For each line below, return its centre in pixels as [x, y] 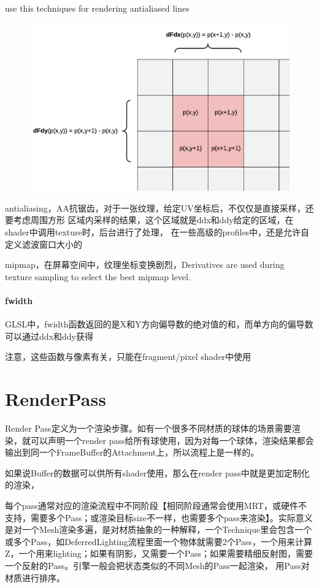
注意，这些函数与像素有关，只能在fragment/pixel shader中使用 [128, 357]
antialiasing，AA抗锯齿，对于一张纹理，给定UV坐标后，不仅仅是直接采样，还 [159, 208]
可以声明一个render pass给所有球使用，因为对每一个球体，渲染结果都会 [172, 440]
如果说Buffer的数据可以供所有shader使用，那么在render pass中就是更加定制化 [157, 472]
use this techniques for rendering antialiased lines [97, 8]
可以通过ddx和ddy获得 [49, 336]
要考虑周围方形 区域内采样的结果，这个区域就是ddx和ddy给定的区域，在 [149, 220]
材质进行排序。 [35, 577]
